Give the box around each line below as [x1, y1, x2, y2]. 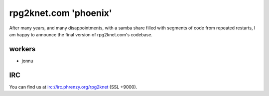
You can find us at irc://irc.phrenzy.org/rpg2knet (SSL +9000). [9, 84, 137, 90]
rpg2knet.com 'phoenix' [9, 7, 112, 18]
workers [9, 45, 36, 53]
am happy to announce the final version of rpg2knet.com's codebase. [9, 31, 153, 37]
